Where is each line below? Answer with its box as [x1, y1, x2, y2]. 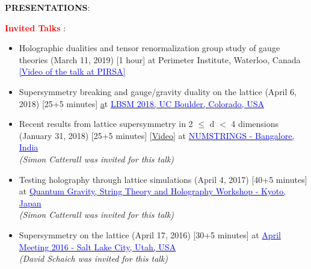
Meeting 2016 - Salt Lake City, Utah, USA [19, 240, 176, 253]
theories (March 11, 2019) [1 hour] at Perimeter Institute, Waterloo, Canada [19, 53, 301, 66]
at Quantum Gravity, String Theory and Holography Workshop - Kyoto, [19, 185, 286, 197]
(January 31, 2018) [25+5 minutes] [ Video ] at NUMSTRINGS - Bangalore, [19, 129, 295, 141]
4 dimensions [231, 117, 279, 130]
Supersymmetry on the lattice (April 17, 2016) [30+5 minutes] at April [19, 228, 281, 241]
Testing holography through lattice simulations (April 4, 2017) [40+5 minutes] [19, 173, 307, 185]
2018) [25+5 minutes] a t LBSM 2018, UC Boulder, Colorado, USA [19, 97, 264, 110]
